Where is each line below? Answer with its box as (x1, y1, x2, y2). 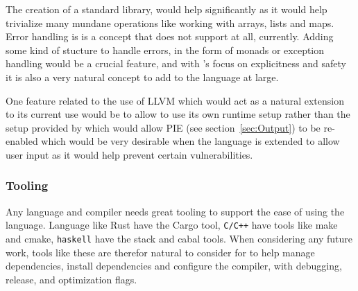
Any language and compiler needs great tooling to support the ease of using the (6, 204, 345, 218)
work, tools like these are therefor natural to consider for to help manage (6, 245, 315, 259)
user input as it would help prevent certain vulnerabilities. (6, 147, 253, 161)
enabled (6, 134, 38, 148)
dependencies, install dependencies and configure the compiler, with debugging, (6, 258, 342, 273)
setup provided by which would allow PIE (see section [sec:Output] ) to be (6, 120, 321, 134)
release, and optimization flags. (6, 272, 137, 286)
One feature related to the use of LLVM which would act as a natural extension (6, 93, 344, 107)
